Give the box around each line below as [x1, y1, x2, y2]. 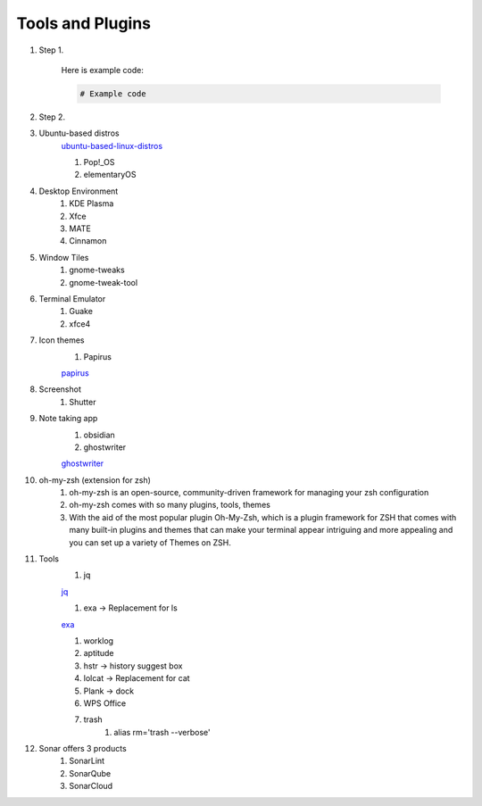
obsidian [83, 429, 115, 440]
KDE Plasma [69, 198, 114, 209]
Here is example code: [61, 64, 145, 75]
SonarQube [69, 768, 112, 778]
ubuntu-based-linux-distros [61, 140, 163, 151]
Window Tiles [38, 252, 89, 262]
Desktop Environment [38, 186, 119, 196]
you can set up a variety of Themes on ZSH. [69, 536, 231, 548]
